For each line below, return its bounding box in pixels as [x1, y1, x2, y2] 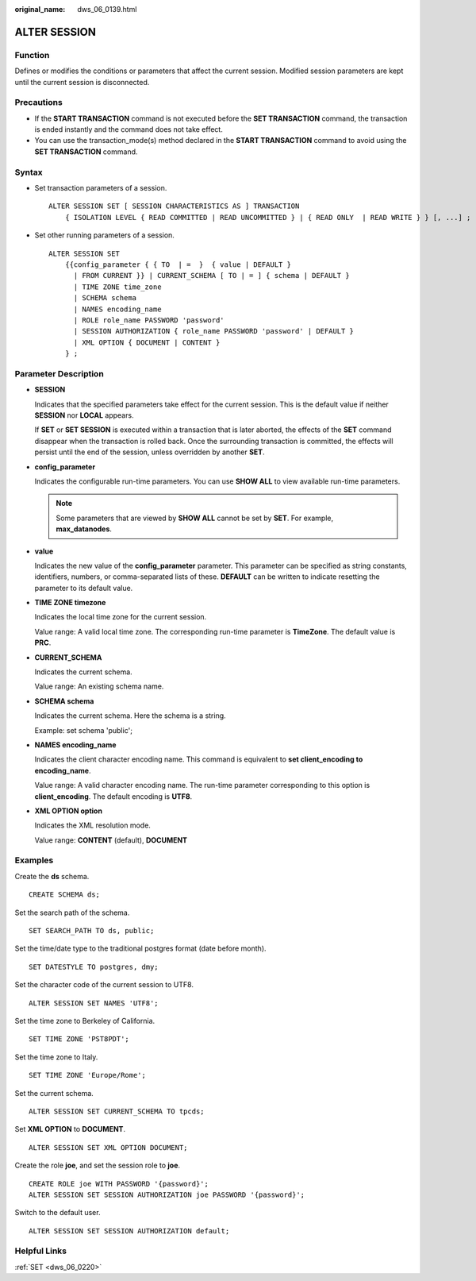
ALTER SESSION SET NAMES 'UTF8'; [29, 998, 159, 1008]
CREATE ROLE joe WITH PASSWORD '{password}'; [29, 1179, 209, 1188]
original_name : [14, 5, 66, 14]
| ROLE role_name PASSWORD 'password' [73, 315, 225, 325]
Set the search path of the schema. [14, 908, 130, 917]
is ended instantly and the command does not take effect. [34, 125, 224, 134]
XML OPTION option [34, 806, 103, 816]
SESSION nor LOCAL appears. [34, 411, 134, 420]
